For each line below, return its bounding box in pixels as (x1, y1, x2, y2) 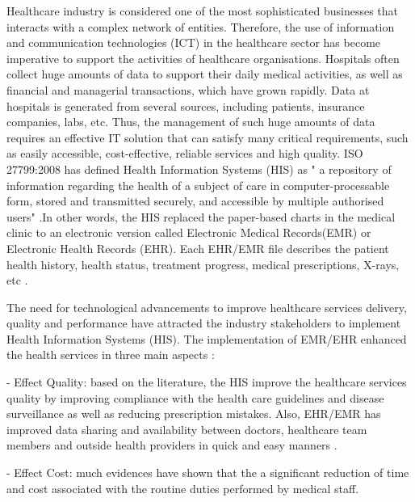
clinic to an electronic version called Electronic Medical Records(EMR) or (6, 224, 371, 241)
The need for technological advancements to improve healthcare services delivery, (6, 298, 407, 315)
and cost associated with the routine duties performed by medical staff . (6, 479, 359, 496)
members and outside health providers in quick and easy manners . (6, 437, 337, 453)
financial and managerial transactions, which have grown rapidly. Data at (6, 81, 370, 98)
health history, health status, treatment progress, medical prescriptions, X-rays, (6, 255, 400, 272)
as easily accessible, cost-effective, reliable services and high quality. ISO (6, 145, 363, 162)
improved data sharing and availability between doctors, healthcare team (6, 420, 367, 437)
